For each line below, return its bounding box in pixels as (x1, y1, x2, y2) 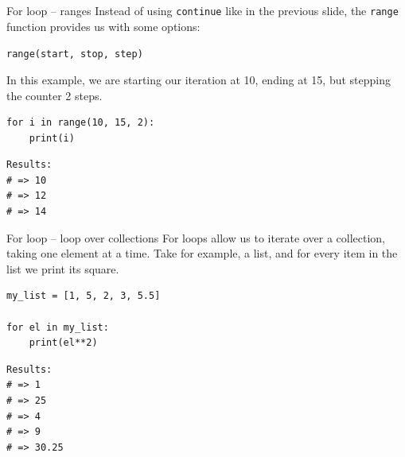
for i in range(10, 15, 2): (6, 117, 155, 129)
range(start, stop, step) (6, 48, 143, 60)
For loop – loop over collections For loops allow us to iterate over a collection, (6, 229, 386, 246)
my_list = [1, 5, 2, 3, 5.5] (6, 290, 161, 302)
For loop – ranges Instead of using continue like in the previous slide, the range (6, 2, 399, 18)
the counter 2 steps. (6, 87, 103, 103)
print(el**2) (29, 337, 98, 349)
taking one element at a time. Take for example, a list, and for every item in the (6, 245, 398, 261)
